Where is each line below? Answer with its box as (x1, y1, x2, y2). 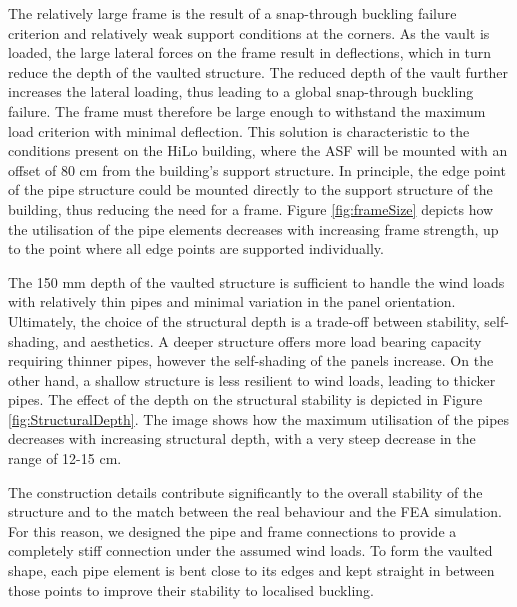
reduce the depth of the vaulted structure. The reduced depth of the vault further (8, 61, 509, 82)
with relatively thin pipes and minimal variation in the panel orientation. (8, 291, 456, 312)
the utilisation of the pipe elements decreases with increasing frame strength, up (8, 218, 499, 239)
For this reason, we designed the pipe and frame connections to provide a (8, 520, 457, 541)
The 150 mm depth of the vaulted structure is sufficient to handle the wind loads (8, 271, 505, 292)
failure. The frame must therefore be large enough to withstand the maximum (8, 100, 486, 121)
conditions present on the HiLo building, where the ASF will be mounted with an (8, 140, 508, 161)
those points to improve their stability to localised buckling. (8, 579, 374, 600)
